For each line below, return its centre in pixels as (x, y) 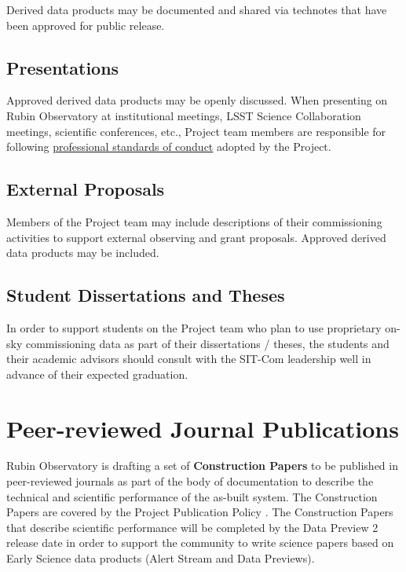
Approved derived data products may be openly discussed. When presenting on (197, 100)
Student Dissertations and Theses (146, 295)
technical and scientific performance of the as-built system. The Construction (192, 496)
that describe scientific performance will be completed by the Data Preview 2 (192, 527)
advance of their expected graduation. (97, 374)
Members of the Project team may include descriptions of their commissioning (194, 221)
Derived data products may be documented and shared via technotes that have (197, 9)
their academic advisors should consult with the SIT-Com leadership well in (189, 359)
